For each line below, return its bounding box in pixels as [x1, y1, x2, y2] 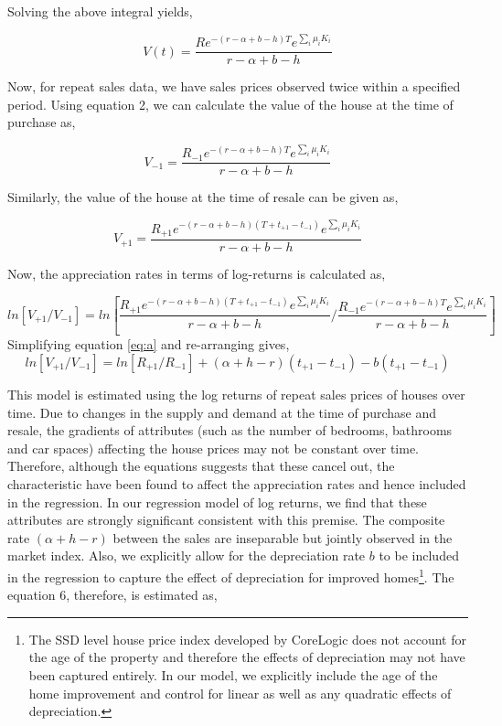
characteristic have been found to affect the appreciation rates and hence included [7, 474, 466, 493]
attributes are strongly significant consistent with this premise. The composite [7, 510, 445, 529]
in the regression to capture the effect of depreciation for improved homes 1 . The [7, 564, 454, 586]
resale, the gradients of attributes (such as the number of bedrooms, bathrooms [7, 421, 453, 440]
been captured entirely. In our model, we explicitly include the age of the [28, 665, 438, 684]
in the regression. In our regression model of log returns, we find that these [7, 492, 427, 511]
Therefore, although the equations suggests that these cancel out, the [7, 456, 395, 475]
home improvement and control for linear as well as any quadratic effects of [28, 683, 452, 702]
